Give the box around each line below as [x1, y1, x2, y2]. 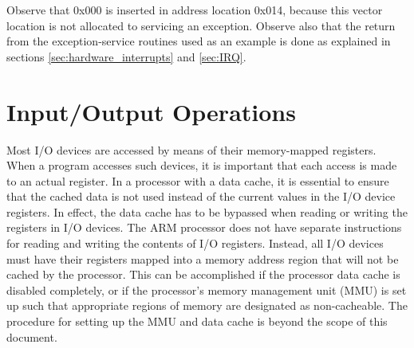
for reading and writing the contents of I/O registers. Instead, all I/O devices [6, 235, 384, 252]
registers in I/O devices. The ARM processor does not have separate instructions [6, 219, 402, 236]
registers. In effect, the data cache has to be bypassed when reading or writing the [6, 203, 408, 220]
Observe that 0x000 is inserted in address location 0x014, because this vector [6, 2, 383, 18]
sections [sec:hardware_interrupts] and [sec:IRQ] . [6, 48, 246, 65]
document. [6, 328, 57, 345]
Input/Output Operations [6, 95, 296, 127]
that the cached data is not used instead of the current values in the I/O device [6, 188, 396, 205]
